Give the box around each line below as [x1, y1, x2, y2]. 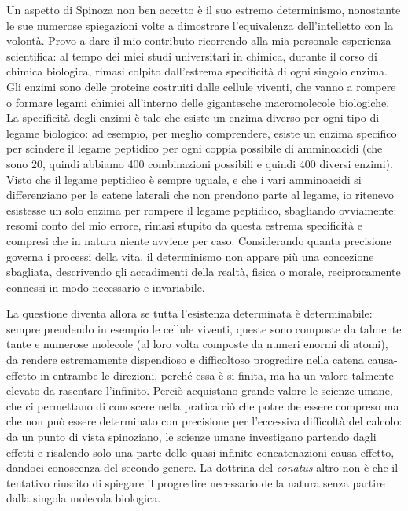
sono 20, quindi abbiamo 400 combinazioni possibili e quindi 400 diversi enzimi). [6, 155, 393, 171]
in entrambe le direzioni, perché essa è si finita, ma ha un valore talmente [40, 366, 394, 383]
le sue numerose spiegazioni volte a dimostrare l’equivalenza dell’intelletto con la [6, 17, 393, 33]
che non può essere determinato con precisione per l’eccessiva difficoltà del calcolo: [6, 413, 402, 429]
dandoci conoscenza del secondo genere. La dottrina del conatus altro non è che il [6, 459, 399, 476]
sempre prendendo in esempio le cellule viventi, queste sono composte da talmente [6, 320, 402, 336]
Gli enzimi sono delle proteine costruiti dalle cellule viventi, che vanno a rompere [6, 78, 396, 94]
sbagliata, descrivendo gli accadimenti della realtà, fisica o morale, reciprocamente [6, 263, 401, 280]
